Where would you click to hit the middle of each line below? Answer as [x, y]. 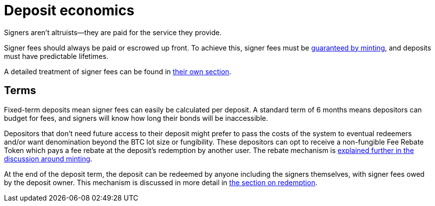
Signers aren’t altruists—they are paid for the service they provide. [113, 32]
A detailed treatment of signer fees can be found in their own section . [118, 71]
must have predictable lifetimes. [56, 56]
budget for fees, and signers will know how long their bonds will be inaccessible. [136, 118]
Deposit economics [69, 10]
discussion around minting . [48, 158]
